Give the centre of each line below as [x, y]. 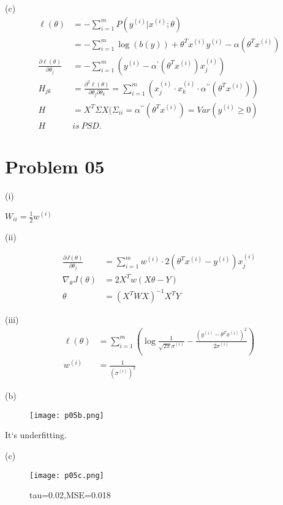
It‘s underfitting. [36, 435]
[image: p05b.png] [67, 415]
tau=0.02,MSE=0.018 [70, 495]
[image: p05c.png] [67, 475]
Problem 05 [55, 166]
